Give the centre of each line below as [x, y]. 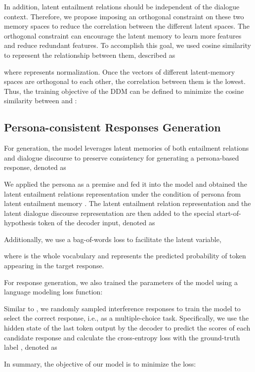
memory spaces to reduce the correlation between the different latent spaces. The [127, 26]
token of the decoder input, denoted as [96, 223]
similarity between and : [41, 101]
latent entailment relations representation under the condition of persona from [123, 193]
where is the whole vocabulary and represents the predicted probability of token [125, 256]
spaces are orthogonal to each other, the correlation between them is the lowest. [125, 81]
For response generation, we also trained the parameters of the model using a [121, 282]
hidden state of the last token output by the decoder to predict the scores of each [127, 328]
